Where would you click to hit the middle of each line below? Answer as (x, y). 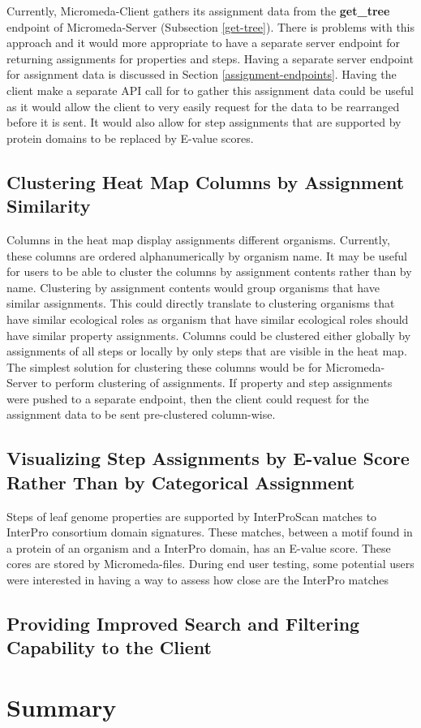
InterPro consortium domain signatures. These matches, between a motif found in (210, 532)
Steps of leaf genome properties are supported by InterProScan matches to (192, 516)
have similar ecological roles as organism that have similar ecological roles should (208, 319)
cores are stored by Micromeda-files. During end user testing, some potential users (210, 564)
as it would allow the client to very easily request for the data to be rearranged (203, 106)
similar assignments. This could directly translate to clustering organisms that (201, 303)
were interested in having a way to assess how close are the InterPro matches (198, 580)
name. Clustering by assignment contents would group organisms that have (193, 287)
